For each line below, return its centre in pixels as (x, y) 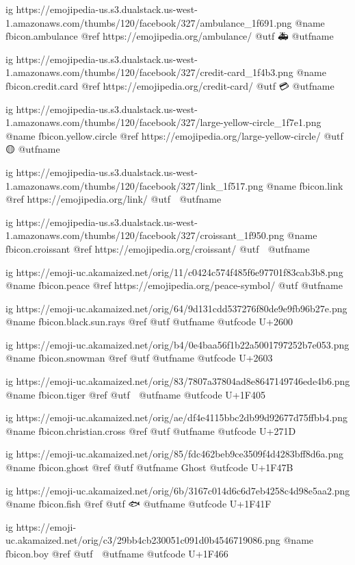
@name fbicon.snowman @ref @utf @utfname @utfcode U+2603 (139, 358)
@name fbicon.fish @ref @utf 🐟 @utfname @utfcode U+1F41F (139, 504)
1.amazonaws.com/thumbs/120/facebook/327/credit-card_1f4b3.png (149, 72)
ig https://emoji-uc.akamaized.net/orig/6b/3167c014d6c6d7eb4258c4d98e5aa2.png (178, 490)
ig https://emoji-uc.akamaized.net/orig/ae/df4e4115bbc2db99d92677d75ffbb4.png (176, 417)
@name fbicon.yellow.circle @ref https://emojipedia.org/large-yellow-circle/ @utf (174, 135)
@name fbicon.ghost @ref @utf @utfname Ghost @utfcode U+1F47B (149, 467)
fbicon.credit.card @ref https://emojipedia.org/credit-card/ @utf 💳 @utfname (170, 85)
